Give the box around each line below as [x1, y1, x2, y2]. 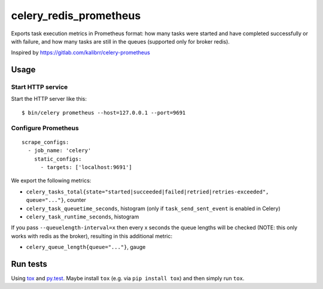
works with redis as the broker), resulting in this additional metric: [11, 232, 173, 239]
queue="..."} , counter [26, 196, 86, 204]
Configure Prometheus [11, 124, 79, 132]
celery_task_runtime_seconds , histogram [26, 213, 139, 220]
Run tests [11, 259, 47, 269]
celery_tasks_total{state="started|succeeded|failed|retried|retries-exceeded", [26, 188, 269, 195]
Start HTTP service [11, 83, 68, 91]
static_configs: [33, 155, 82, 162]
